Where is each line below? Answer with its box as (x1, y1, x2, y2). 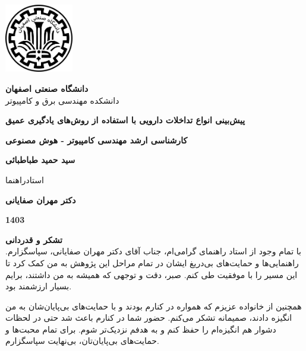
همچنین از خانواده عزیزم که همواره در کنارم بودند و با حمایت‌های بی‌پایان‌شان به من (5, 299, 302, 312)
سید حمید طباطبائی (5, 154, 75, 166)
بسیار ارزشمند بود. (5, 280, 72, 292)
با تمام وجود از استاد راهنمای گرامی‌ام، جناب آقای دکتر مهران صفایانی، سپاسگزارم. (5, 245, 301, 257)
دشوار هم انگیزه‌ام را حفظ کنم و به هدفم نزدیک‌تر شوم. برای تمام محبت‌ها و (5, 323, 276, 335)
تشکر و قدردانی (5, 233, 62, 245)
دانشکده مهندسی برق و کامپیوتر (5, 94, 119, 106)
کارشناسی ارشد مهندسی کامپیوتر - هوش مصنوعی (5, 133, 188, 146)
